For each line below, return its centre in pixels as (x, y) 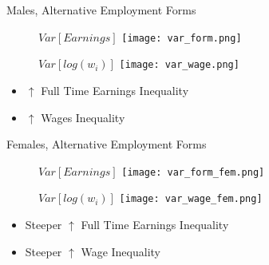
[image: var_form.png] (182, 38)
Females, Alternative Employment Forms (107, 144)
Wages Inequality (83, 117)
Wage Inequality (121, 251)
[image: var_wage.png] (179, 65)
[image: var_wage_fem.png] (191, 199)
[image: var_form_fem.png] (193, 172)
